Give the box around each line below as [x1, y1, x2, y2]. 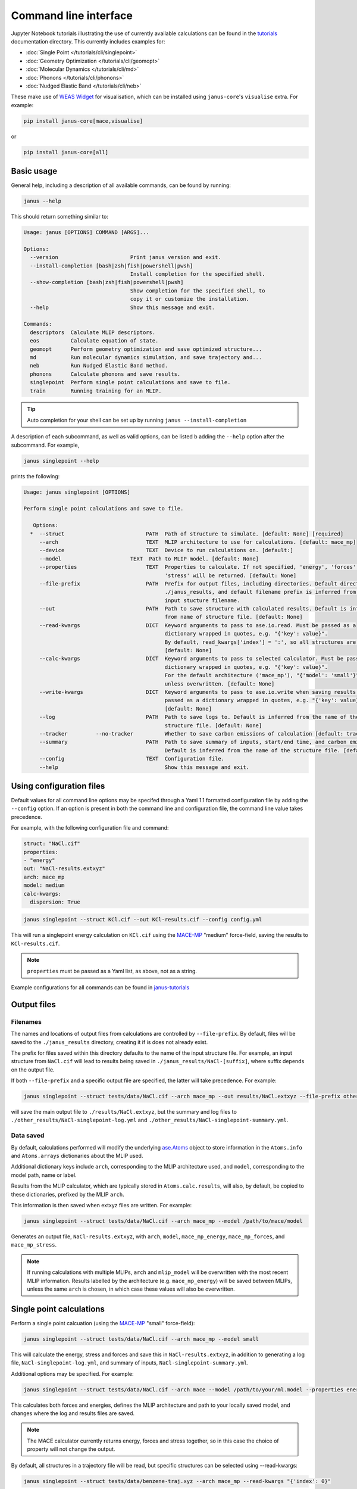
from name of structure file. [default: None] [164, 613, 303, 621]
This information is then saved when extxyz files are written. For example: [11, 1201, 192, 1208]
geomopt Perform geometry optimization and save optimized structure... [30, 345, 262, 353]
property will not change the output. [27, 1446, 115, 1453]
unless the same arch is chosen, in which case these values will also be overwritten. [27, 1285, 235, 1292]
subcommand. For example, [11, 441, 80, 448]
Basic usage [11, 166, 58, 176]
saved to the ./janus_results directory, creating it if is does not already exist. [11, 1038, 208, 1045]
